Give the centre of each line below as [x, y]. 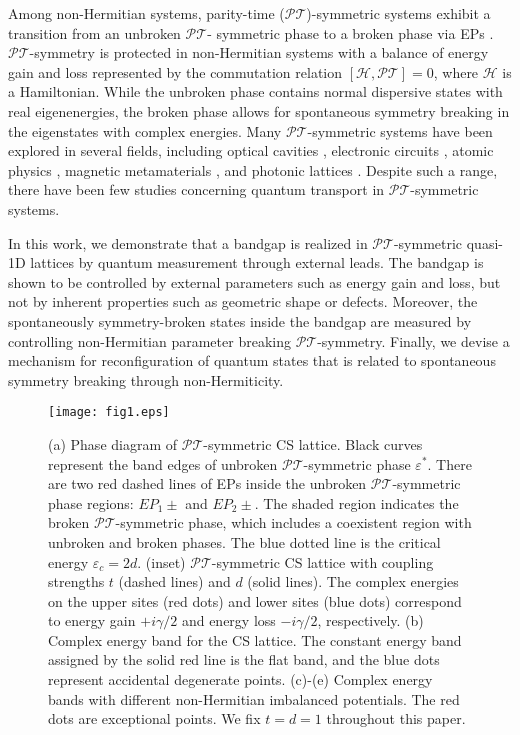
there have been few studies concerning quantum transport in [196, 189]
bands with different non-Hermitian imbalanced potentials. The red [254, 698]
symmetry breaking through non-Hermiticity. [146, 379]
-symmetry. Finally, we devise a [413, 340]
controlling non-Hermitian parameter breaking [149, 340]
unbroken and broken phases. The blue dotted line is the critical [244, 541]
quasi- [484, 242]
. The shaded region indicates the [356, 502]
